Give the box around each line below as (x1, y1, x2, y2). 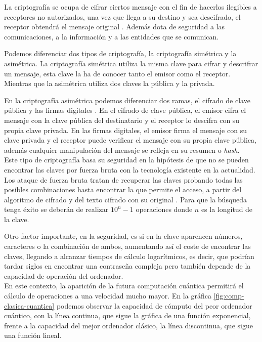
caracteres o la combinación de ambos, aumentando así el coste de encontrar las (4, 241, 251, 251)
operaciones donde (136, 204, 193, 215)
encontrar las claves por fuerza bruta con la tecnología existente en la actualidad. (4, 164, 255, 175)
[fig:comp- (213, 290, 244, 301)
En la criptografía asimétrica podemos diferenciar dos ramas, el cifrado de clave (4, 95, 250, 105)
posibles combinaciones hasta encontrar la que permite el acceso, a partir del (4, 184, 242, 195)
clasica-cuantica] (4, 300, 55, 311)
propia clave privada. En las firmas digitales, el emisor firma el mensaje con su (4, 124, 247, 135)
